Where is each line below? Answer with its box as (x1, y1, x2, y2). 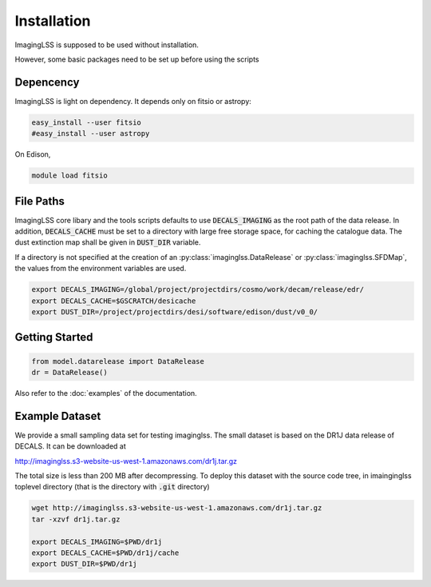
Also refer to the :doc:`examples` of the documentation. (14, 388, 197, 397)
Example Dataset (14, 409, 101, 423)
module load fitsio (31, 171, 108, 180)
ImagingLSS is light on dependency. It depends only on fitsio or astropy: (14, 96, 251, 106)
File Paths (14, 194, 65, 208)
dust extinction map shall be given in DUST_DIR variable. (14, 238, 201, 247)
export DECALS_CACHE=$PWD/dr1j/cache (31, 549, 180, 557)
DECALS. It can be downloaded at (14, 441, 127, 451)
